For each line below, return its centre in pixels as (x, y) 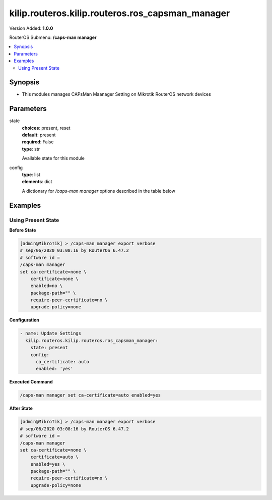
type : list (31, 175)
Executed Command (31, 382)
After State (21, 408)
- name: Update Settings (51, 334)
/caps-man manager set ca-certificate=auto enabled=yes (90, 395)
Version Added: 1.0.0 (31, 28)
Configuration (24, 320)
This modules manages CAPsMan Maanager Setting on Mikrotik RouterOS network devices (116, 94)
